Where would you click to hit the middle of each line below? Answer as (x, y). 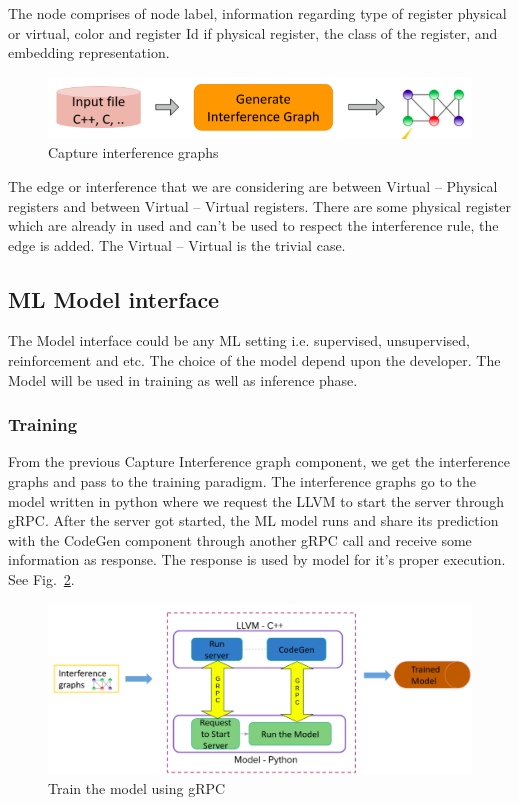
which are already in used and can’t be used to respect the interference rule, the (253, 225)
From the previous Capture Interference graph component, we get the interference (259, 461)
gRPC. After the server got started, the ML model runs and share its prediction (253, 520)
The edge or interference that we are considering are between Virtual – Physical (253, 185)
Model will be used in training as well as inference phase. (183, 379)
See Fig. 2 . (41, 579)
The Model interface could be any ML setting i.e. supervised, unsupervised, (239, 340)
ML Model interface (114, 298)
